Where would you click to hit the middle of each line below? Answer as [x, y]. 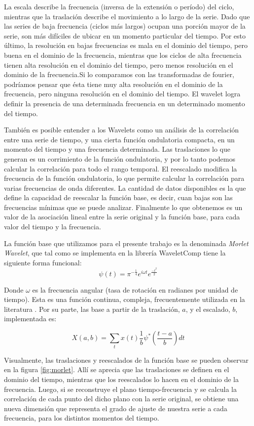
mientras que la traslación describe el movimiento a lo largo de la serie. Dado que [127, 16]
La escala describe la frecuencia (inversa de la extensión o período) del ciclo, [119, 6]
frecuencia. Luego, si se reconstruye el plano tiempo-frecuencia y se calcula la [120, 389]
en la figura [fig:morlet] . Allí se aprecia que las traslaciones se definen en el [117, 369]
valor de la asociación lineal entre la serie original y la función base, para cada [122, 217]
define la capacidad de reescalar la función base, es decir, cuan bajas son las [118, 197]
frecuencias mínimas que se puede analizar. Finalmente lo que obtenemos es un [123, 207]
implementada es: [30, 319]
